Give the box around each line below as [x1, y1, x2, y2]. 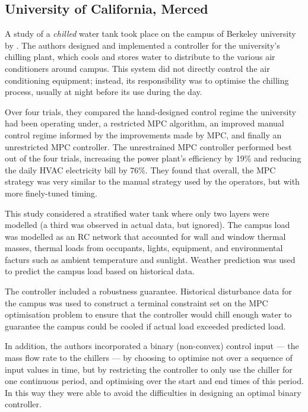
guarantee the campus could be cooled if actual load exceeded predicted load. [5, 319, 286, 332]
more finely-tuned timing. [5, 186, 98, 199]
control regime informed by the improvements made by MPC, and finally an [5, 128, 282, 141]
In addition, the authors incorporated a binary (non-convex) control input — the [5, 340, 299, 352]
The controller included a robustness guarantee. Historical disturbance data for [5, 285, 292, 297]
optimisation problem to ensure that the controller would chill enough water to [5, 308, 292, 321]
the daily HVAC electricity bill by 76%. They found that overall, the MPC [5, 163, 276, 176]
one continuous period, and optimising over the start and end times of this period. [5, 375, 304, 387]
